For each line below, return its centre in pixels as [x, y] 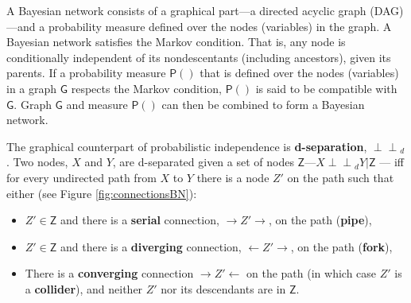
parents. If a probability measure [86, 73]
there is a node [233, 177]
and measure [97, 104]
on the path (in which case [312, 273]
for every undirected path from [81, 177]
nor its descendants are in [223, 288]
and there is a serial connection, [140, 220]
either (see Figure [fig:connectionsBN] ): [102, 193]
